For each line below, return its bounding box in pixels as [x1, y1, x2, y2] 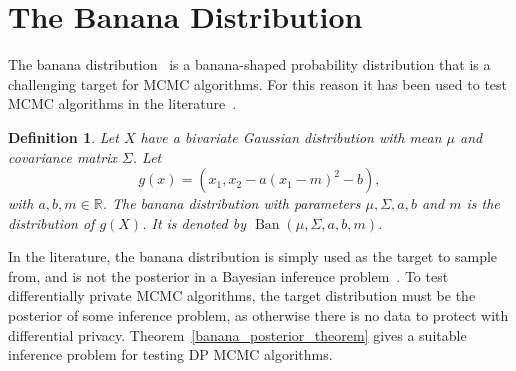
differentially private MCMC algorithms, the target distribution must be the [8, 285, 476, 306]
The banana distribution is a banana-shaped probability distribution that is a [8, 54, 491, 75]
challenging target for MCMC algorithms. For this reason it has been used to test [8, 73, 508, 94]
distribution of [8, 212, 95, 233]
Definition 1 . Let [8, 126, 119, 147]
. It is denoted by [142, 212, 246, 233]
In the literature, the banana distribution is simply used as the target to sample [8, 246, 498, 267]
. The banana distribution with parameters [102, 193, 361, 214]
